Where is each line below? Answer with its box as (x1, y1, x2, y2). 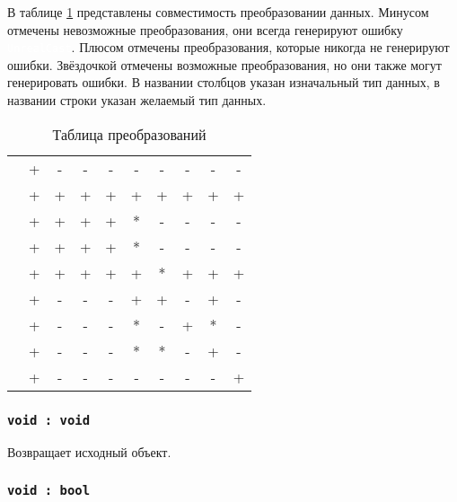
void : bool (7, 482, 91, 498)
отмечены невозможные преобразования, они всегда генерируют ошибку (7, 20, 403, 39)
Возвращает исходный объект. (7, 443, 171, 462)
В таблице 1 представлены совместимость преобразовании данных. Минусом (7, 3, 429, 21)
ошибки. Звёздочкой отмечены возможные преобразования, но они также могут (7, 55, 442, 74)
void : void (7, 412, 91, 427)
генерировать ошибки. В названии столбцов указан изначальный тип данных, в (7, 73, 440, 92)
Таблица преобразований (52, 123, 207, 145)
